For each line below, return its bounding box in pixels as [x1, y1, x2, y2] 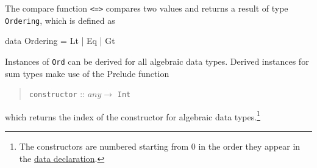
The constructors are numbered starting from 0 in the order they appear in [19, 140, 301, 153]
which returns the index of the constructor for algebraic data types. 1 [5, 108, 260, 123]
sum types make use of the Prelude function [5, 67, 169, 79]
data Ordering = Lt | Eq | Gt [5, 34, 115, 47]
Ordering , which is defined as [5, 13, 115, 26]
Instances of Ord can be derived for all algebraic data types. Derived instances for [5, 54, 309, 67]
